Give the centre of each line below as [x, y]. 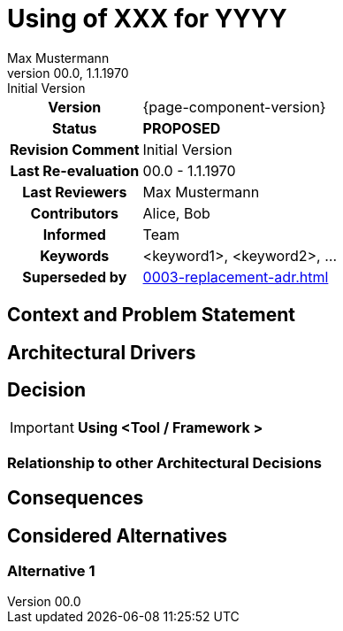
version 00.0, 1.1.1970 [68, 73]
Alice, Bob [176, 213]
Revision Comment [75, 149]
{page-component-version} [234, 107]
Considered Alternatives [117, 535]
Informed [74, 234]
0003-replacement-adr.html [236, 277]
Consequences [76, 498]
